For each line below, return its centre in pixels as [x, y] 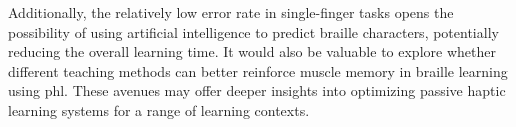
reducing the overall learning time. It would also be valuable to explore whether [252, 51]
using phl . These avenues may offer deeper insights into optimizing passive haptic [257, 90]
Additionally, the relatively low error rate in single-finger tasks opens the [231, 12]
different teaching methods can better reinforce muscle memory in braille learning [258, 70]
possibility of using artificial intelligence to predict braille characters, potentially [253, 31]
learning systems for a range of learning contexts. [159, 109]
